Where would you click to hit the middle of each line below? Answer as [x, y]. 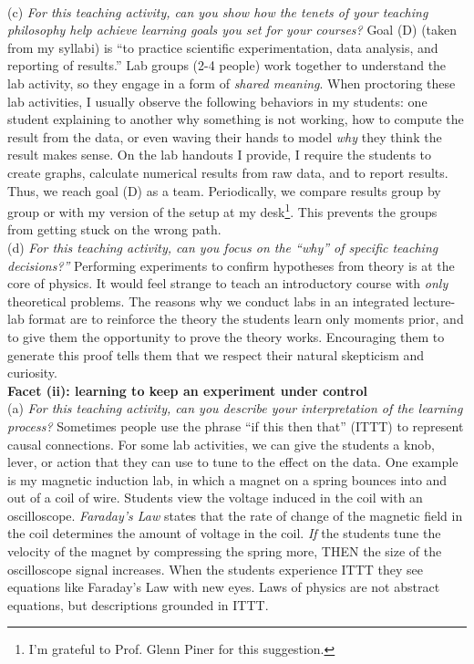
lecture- [434, 301]
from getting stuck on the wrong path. [114, 229]
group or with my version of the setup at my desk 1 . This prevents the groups [222, 210]
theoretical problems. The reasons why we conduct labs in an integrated [208, 301]
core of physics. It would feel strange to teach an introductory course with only [228, 283]
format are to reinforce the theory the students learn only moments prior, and [246, 319]
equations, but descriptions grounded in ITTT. [138, 604]
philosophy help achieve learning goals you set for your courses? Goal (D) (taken [232, 30]
